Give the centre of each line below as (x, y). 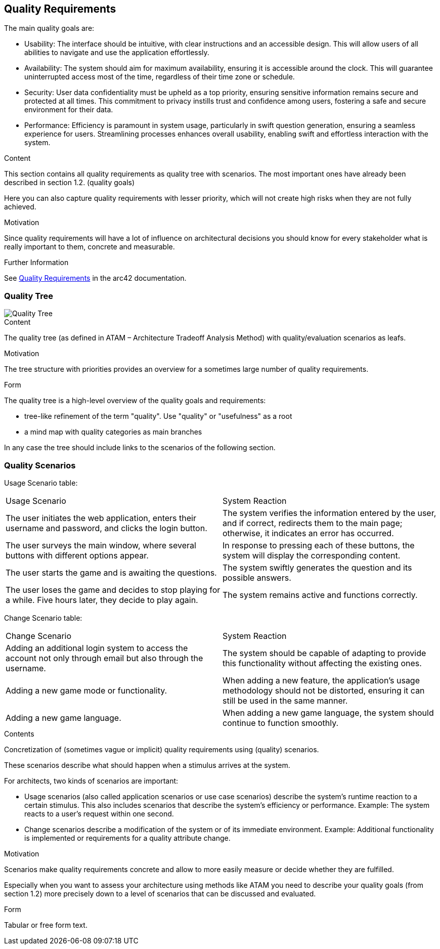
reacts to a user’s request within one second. (99, 813)
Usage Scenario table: (41, 483)
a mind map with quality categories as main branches (113, 432)
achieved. (20, 207)
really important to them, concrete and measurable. (90, 247)
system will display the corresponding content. (312, 555)
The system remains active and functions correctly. (320, 595)
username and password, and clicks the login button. (106, 528)
